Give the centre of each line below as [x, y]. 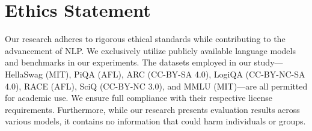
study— [268, 62]
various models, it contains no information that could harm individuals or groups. [155, 121]
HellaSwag [24, 74]
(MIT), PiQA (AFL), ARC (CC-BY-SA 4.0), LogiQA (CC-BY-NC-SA [175, 74]
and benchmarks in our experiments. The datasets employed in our [128, 62]
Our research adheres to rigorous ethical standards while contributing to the [145, 39]
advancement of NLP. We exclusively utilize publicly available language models [150, 50]
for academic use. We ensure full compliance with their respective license [139, 98]
